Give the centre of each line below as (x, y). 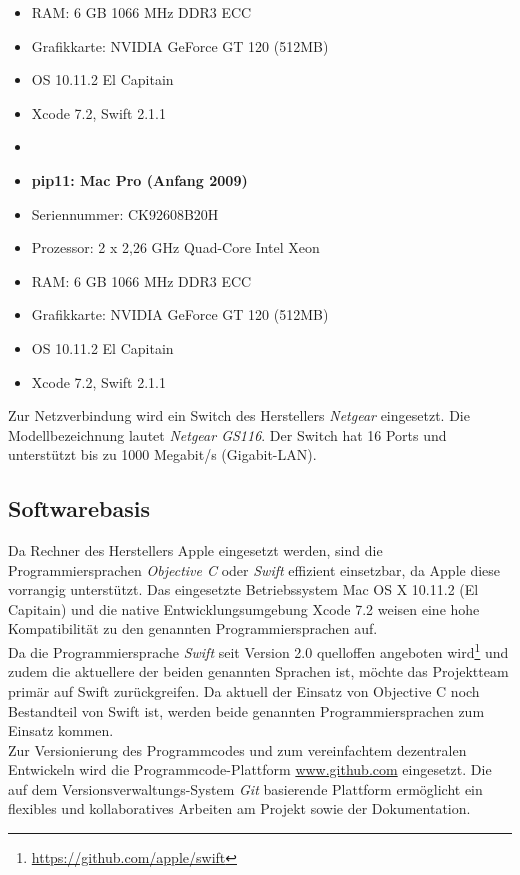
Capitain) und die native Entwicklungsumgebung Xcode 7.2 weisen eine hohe (244, 608)
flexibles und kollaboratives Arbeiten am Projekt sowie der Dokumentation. (239, 808)
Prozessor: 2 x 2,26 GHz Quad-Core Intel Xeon (175, 247)
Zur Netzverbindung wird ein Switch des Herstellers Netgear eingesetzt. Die (239, 415)
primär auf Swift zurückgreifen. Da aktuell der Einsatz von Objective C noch (244, 690)
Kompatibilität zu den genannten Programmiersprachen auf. (193, 628)
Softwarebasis (79, 508)
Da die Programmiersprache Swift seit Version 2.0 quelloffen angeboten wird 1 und (258, 650)
